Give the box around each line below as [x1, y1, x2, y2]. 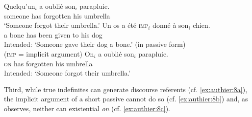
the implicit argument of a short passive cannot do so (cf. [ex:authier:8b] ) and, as [4, 94, 248, 104]
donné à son [152, 20, 189, 30]
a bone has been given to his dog [4, 29, 102, 39]
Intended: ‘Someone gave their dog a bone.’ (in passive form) [4, 39, 186, 49]
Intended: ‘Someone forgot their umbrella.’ [4, 68, 130, 78]
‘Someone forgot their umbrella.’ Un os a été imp [4, 20, 149, 30]
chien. [193, 20, 210, 30]
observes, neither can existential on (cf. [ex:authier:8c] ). [4, 103, 170, 113]
